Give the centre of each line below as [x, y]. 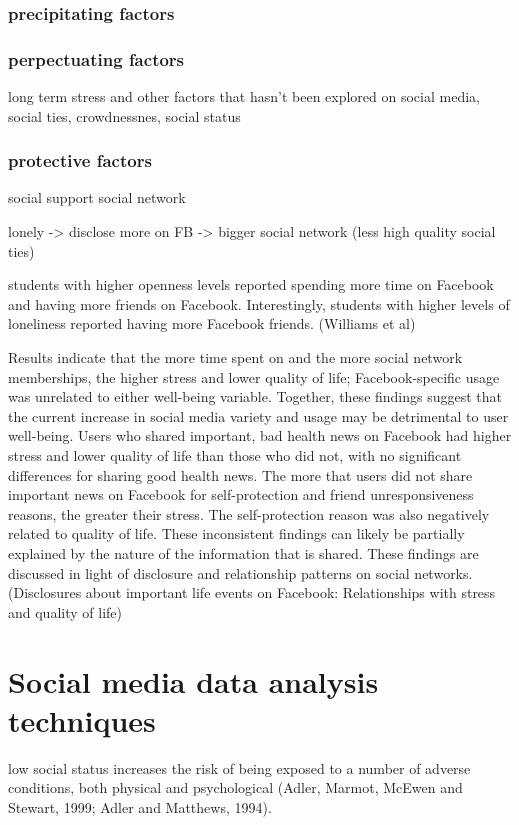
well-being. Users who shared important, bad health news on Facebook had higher [260, 435]
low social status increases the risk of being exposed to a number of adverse [239, 767]
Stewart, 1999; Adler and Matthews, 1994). [140, 806]
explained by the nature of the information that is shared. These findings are [243, 552]
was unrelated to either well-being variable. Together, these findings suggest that [255, 396]
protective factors [80, 160]
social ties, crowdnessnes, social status [124, 115]
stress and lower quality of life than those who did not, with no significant [235, 455]
